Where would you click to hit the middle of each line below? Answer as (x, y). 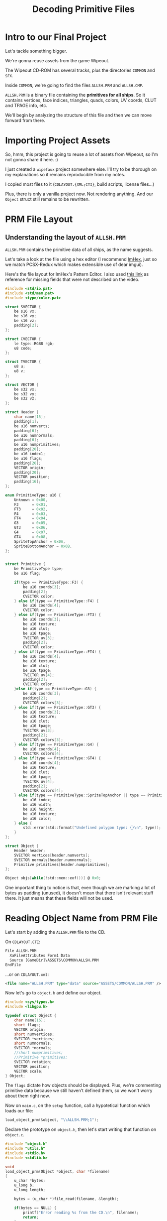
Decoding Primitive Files (83, 9)
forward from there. (25, 120)
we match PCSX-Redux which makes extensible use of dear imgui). (74, 264)
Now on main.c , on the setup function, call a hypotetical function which (78, 1105)
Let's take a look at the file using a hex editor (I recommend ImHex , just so (81, 259)
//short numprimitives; (39, 1053)
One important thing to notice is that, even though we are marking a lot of (80, 888)
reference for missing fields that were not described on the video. (72, 279)
